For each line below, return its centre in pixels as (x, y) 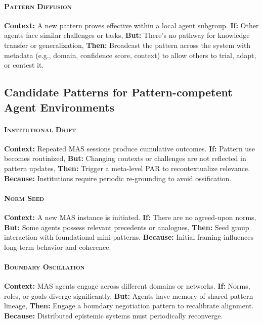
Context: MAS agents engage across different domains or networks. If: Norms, (127, 286)
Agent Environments (59, 107)
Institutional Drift (40, 129)
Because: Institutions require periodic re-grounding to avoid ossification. (118, 178)
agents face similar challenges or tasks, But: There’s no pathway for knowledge (127, 35)
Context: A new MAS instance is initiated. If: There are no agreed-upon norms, (130, 217)
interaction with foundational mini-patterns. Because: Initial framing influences (129, 237)
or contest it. (24, 65)
